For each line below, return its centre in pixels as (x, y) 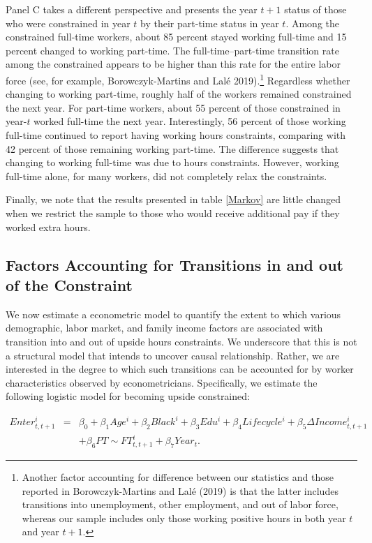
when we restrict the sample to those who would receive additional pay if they (173, 213)
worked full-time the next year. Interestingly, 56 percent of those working (190, 121)
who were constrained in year (68, 23)
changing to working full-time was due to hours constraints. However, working (172, 162)
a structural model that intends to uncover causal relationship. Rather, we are (173, 355)
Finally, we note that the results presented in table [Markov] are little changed (173, 199)
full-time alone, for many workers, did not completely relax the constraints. (166, 176)
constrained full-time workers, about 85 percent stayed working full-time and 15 (176, 37)
